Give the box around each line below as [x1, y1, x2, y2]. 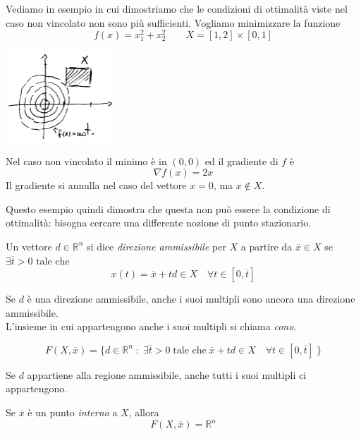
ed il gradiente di [204, 153, 279, 168]
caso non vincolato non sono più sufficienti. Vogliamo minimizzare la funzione [6, 15, 341, 30]
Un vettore [6, 238, 52, 253]
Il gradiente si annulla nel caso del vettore [6, 178, 187, 193]
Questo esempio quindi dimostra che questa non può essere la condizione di [6, 201, 331, 216]
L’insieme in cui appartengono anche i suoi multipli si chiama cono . [6, 319, 297, 334]
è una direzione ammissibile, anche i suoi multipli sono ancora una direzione [27, 291, 355, 306]
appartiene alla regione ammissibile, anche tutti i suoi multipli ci [27, 367, 307, 382]
